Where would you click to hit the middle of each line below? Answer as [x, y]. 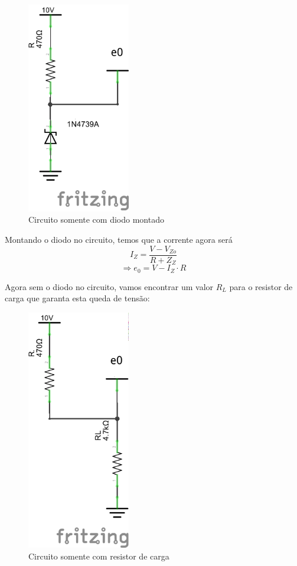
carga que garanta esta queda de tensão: [77, 298]
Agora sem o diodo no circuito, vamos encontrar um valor [109, 286]
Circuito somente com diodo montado [96, 219]
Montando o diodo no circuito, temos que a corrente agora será [119, 239]
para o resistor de [261, 286]
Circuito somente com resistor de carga [99, 556]
